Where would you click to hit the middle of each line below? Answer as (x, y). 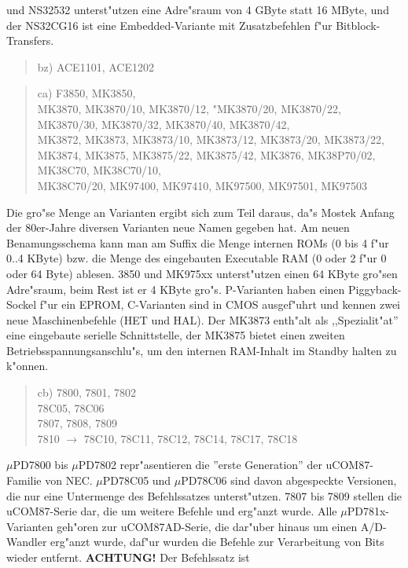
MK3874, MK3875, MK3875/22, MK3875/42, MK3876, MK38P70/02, (206, 154)
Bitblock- (358, 25)
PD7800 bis (40, 465)
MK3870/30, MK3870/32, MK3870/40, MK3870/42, (164, 124)
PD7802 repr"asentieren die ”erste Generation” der (200, 465)
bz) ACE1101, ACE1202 (96, 66)
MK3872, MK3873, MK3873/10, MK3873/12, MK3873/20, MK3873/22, (211, 139)
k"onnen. (28, 366)
